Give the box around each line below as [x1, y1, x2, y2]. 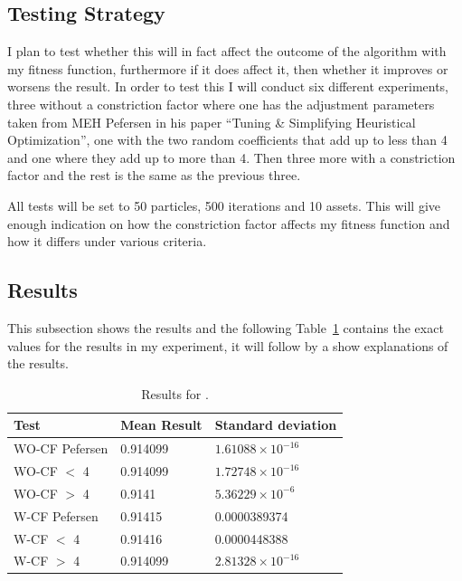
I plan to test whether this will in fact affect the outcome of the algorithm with [7, 42, 447, 61]
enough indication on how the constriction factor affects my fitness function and [7, 214, 450, 233]
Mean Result [120, 415, 203, 434]
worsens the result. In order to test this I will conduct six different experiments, [7, 77, 449, 96]
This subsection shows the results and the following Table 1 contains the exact [7, 318, 444, 337]
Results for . [141, 384, 209, 403]
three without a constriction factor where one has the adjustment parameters [7, 94, 435, 113]
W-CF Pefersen [14, 506, 99, 525]
